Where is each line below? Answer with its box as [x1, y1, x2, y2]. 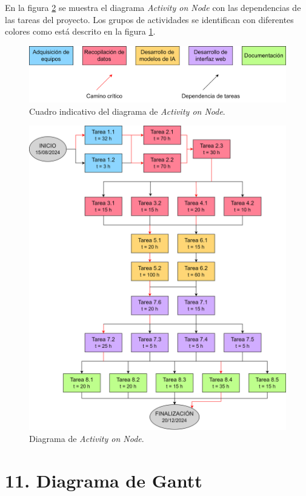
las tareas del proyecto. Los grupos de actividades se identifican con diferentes [5, 13, 294, 25]
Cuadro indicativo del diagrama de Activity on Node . [29, 104, 225, 117]
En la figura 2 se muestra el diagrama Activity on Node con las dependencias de [5, 1, 301, 13]
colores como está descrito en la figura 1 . [5, 25, 156, 38]
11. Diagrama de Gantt [5, 467, 202, 492]
